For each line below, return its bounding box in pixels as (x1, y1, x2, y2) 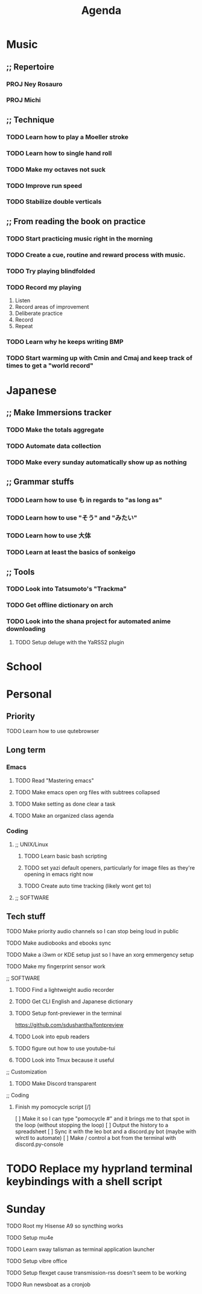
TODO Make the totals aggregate (6, 425, 104, 434)
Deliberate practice (14, 309, 63, 317)
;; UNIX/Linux (14, 841, 49, 848)
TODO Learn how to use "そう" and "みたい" (6, 514, 137, 522)
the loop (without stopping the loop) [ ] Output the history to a (14, 1121, 169, 1128)
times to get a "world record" (6, 361, 93, 369)
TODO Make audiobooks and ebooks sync (6, 939, 112, 946)
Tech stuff (6, 911, 46, 922)
